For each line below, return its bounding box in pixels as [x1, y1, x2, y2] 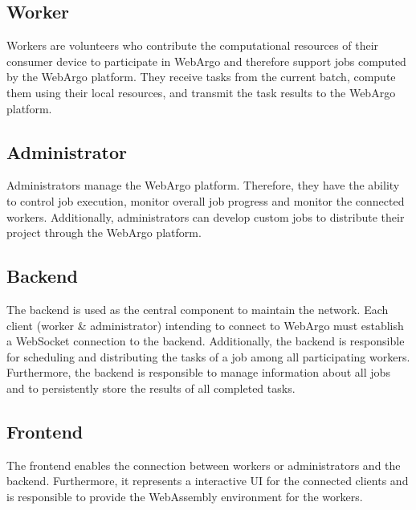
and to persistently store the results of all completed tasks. [6, 379, 296, 396]
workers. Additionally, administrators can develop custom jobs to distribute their [6, 208, 405, 225]
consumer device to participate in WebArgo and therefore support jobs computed [6, 52, 406, 69]
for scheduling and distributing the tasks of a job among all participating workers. [6, 348, 410, 365]
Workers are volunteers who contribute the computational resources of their [6, 37, 379, 54]
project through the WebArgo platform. [6, 224, 202, 241]
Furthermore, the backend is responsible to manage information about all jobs [6, 364, 390, 381]
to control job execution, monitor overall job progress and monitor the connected [6, 192, 405, 209]
